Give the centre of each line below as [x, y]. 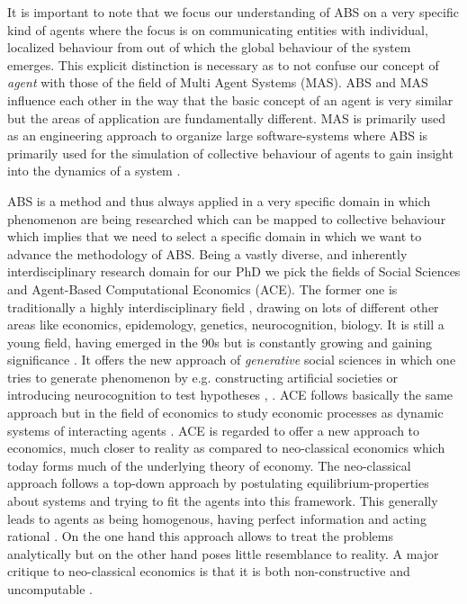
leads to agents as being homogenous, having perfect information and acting [217, 518]
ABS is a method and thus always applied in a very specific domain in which [219, 200]
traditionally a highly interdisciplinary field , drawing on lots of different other [223, 307]
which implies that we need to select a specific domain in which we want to [215, 236]
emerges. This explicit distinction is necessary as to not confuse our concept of [223, 64]
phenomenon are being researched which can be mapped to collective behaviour [227, 218]
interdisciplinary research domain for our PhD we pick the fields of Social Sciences [234, 271]
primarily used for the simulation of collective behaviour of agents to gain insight [230, 153]
